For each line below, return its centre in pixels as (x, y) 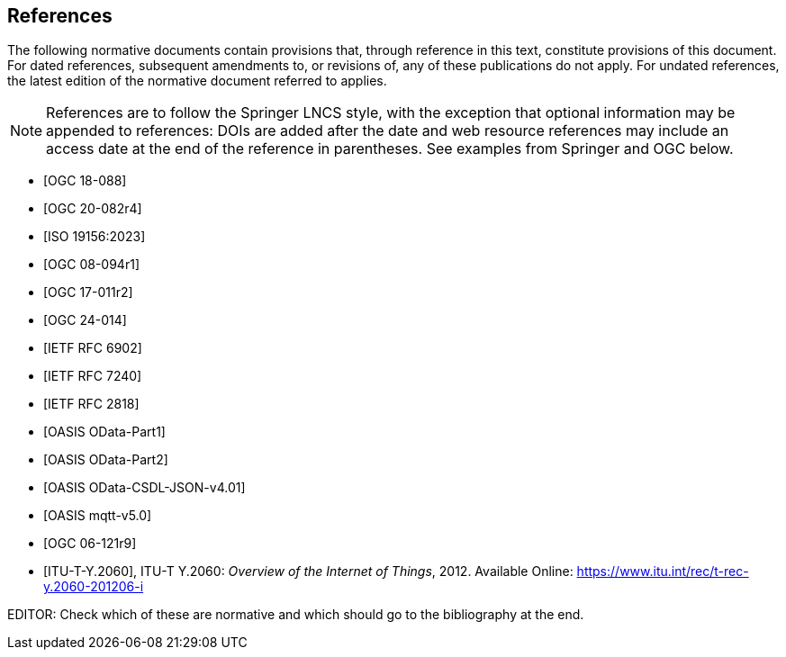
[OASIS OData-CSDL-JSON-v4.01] (145, 488)
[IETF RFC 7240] (93, 376)
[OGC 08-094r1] (91, 265)
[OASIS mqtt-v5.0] (98, 516)
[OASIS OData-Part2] (106, 460)
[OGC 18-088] (85, 181)
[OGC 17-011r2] (88, 292)
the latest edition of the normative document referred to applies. (197, 81)
